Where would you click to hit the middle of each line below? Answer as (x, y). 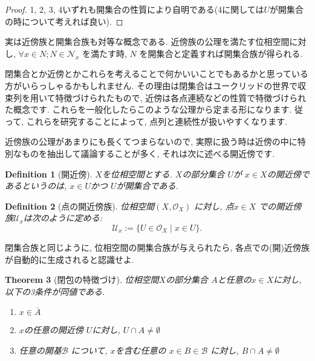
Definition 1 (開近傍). (49, 174)
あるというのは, (36, 186)
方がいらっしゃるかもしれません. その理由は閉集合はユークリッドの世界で (151, 85)
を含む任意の (141, 350)
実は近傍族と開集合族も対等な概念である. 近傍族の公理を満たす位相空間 (147, 41)
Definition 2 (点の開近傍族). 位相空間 (80, 206)
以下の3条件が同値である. (55, 291)
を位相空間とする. (137, 174)
